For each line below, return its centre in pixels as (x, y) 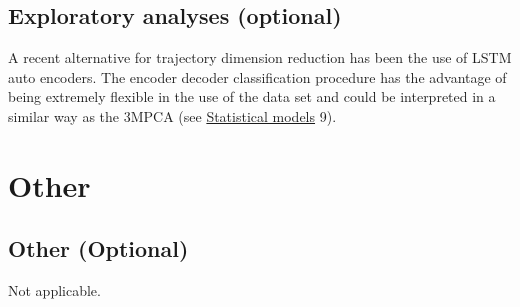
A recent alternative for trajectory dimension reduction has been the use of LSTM (260, 57)
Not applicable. (54, 290)
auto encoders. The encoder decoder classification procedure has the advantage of (257, 76)
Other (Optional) (98, 248)
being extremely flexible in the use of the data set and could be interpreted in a (252, 96)
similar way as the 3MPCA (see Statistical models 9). (172, 115)
